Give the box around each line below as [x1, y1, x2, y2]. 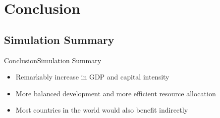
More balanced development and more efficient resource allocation [15, 88, 216, 98]
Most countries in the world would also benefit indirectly [15, 105, 188, 115]
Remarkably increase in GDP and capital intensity [15, 72, 169, 82]
